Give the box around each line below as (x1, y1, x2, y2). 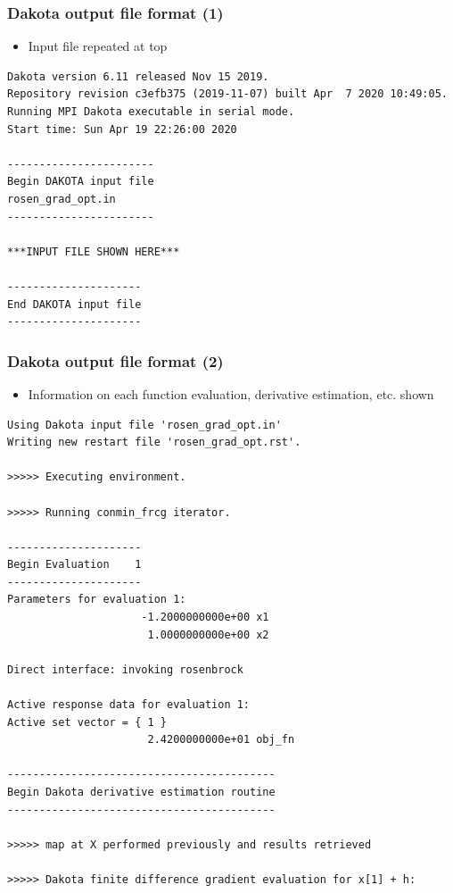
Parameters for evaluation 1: (7, 593, 186, 606)
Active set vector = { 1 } (7, 715, 167, 729)
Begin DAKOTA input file (7, 175, 154, 188)
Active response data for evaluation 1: (7, 698, 251, 712)
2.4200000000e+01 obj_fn (147, 733, 295, 747)
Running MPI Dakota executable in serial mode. (7, 105, 295, 118)
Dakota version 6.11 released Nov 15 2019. (7, 70, 269, 83)
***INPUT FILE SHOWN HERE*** (7, 245, 180, 258)
